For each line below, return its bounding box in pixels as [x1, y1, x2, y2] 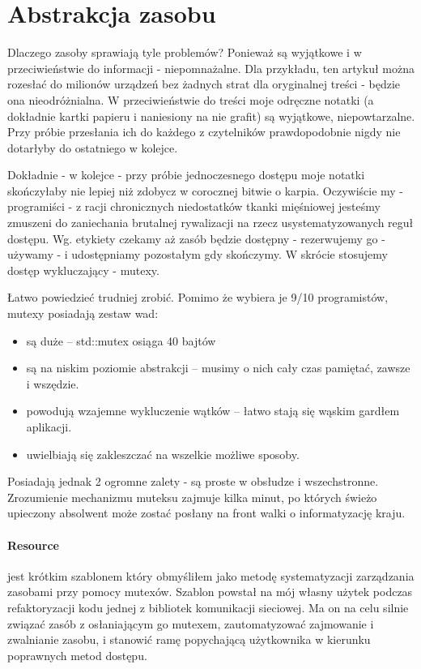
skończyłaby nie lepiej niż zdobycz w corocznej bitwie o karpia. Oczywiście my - [7, 182, 404, 199]
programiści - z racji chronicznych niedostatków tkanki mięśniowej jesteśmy [7, 198, 381, 215]
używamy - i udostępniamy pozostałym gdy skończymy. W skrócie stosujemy [7, 246, 388, 263]
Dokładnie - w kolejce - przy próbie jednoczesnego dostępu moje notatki [7, 166, 365, 183]
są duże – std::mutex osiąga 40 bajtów [26, 332, 216, 349]
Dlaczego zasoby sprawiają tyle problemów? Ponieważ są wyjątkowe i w [7, 44, 362, 61]
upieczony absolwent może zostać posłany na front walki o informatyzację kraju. [7, 504, 406, 521]
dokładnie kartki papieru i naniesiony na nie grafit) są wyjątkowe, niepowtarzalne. [7, 107, 415, 124]
